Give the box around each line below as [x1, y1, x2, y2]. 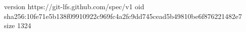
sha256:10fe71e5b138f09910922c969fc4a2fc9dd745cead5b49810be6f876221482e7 [4, 11, 242, 21]
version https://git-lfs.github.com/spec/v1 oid [4, 1, 144, 11]
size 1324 [4, 20, 31, 31]
